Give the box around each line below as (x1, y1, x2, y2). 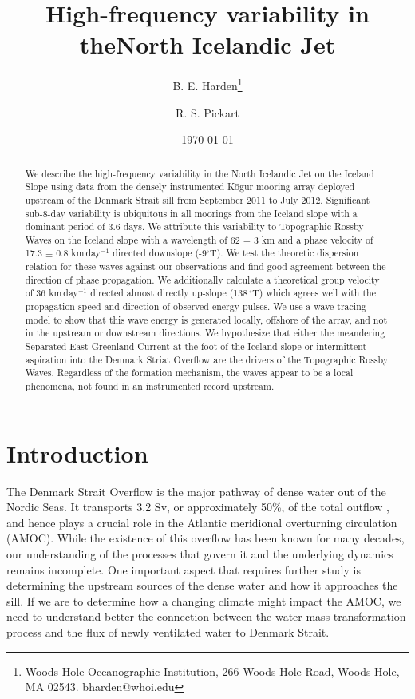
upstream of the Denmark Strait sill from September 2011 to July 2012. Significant (25, 193, 370, 206)
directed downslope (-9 (113, 246, 207, 260)
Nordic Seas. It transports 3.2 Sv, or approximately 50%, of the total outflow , (6, 498, 389, 515)
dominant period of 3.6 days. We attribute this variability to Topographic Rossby (25, 220, 364, 233)
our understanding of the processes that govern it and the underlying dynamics (6, 546, 393, 562)
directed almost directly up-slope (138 (90, 286, 248, 300)
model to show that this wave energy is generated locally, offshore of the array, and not (25, 312, 388, 326)
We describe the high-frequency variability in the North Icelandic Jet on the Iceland (25, 166, 374, 180)
